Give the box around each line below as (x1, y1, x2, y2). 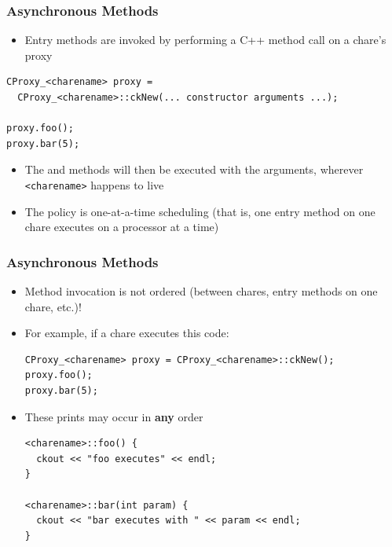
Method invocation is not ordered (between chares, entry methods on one (24, 283, 378, 299)
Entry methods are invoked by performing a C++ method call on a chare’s (24, 31, 387, 48)
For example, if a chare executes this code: (24, 325, 229, 341)
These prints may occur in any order (24, 408, 203, 424)
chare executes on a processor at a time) (24, 218, 219, 235)
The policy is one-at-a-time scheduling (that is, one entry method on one (24, 203, 376, 219)
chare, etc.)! (24, 298, 82, 314)
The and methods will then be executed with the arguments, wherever (24, 161, 364, 178)
